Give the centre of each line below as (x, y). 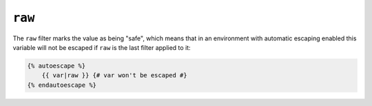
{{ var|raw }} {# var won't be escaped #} (114, 76)
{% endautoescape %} (62, 85)
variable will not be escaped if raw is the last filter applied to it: (102, 47)
